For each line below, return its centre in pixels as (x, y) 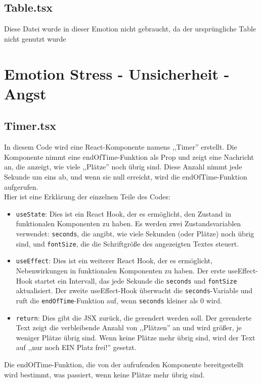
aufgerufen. (21, 186)
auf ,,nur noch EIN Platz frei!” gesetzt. (76, 347)
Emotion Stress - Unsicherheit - (117, 73)
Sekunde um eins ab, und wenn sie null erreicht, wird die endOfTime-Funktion (126, 176)
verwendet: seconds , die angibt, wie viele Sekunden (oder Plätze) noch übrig (135, 233)
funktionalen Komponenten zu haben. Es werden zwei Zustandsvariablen (128, 223)
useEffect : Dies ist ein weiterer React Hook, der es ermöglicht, (114, 260)
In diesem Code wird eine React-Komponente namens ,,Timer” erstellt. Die (121, 147)
